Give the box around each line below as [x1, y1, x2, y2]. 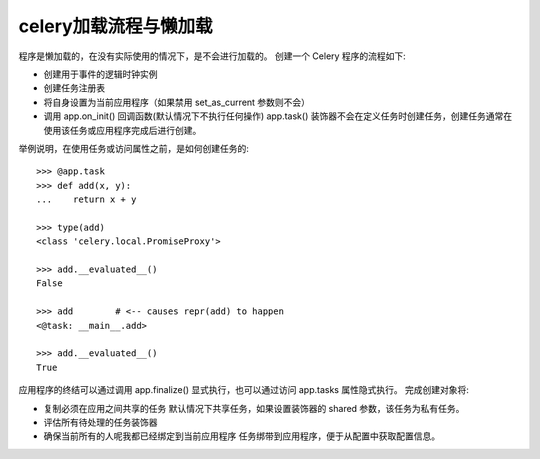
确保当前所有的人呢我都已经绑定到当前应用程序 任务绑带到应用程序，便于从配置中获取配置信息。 [43, 430, 440, 442]
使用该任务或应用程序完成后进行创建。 [43, 124, 202, 136]
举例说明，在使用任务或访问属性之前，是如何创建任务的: [18, 142, 250, 154]
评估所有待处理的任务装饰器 [43, 416, 158, 428]
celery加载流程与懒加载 [18, 15, 214, 37]
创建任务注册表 [43, 82, 105, 94]
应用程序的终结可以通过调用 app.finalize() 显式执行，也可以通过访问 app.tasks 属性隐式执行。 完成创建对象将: [18, 384, 470, 396]
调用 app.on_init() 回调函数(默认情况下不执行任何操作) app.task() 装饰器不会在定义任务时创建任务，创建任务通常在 [43, 110, 513, 122]
